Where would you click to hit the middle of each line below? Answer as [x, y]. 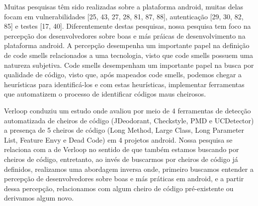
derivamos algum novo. [39, 198]
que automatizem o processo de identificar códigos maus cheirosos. [105, 94]
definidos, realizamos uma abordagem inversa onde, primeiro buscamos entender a [129, 169]
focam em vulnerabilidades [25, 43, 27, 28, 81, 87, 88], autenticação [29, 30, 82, [124, 16]
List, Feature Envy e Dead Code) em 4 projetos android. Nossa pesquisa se [118, 139]
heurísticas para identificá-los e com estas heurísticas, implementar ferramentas [124, 84]
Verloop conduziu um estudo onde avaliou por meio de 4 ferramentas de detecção [128, 110]
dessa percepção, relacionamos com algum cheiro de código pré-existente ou [119, 188]
